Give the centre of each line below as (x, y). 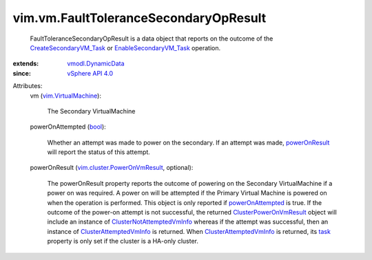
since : (22, 73)
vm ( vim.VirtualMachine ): (65, 96)
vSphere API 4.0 (90, 73)
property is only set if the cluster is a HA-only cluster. (123, 241)
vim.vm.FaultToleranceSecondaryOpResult (139, 18)
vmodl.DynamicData (96, 64)
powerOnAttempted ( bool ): (68, 127)
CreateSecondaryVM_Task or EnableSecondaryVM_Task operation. (125, 47)
